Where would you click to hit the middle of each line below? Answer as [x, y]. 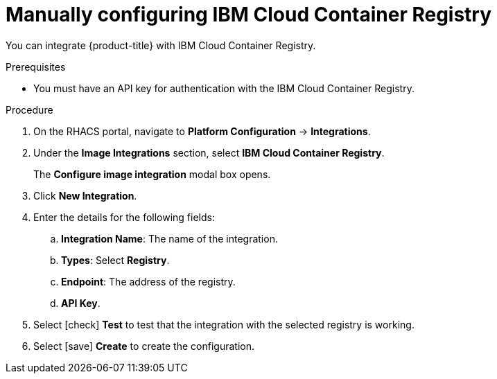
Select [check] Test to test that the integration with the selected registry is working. [224, 324]
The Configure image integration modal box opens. [152, 174]
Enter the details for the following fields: [124, 217]
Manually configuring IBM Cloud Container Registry [249, 15]
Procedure [29, 109]
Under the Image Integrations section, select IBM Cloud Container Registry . [209, 152]
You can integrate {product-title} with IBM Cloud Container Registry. [161, 45]
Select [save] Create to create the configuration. [144, 346]
